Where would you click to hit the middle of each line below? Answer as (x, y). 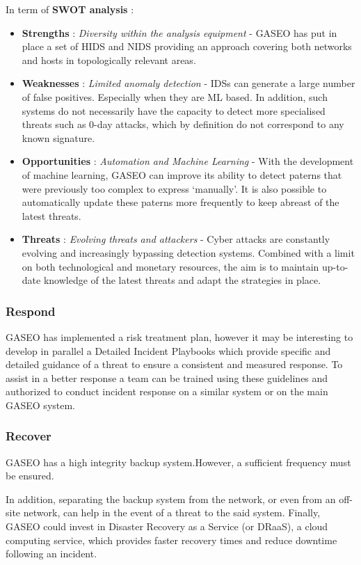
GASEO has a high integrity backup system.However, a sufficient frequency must (178, 462)
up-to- (335, 266)
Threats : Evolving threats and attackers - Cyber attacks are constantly (176, 239)
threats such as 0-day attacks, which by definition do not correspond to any (183, 124)
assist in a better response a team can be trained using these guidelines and (167, 377)
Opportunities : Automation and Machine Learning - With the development (188, 161)
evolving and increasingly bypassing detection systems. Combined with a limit (188, 252)
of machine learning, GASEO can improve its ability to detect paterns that (182, 174)
